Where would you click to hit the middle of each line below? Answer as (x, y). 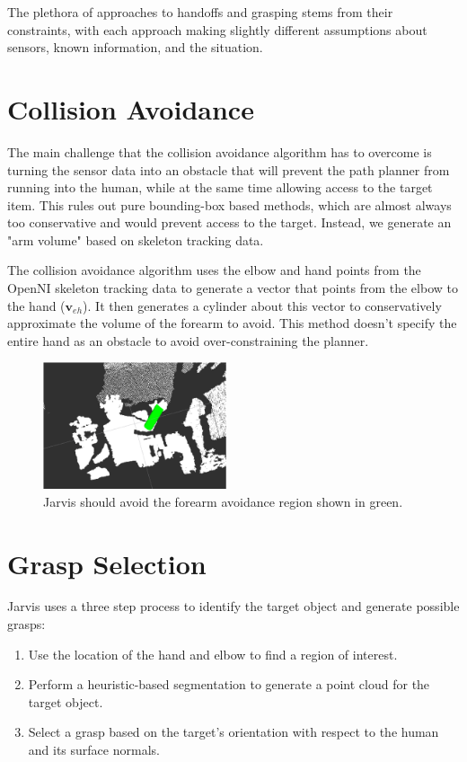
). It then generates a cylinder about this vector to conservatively (262, 305)
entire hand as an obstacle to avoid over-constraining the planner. (188, 340)
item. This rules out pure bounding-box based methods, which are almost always (229, 204)
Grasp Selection (107, 563)
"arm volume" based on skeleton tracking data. (136, 239)
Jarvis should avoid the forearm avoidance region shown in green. (223, 501)
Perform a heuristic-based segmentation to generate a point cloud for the (229, 684)
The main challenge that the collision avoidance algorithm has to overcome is (220, 151)
